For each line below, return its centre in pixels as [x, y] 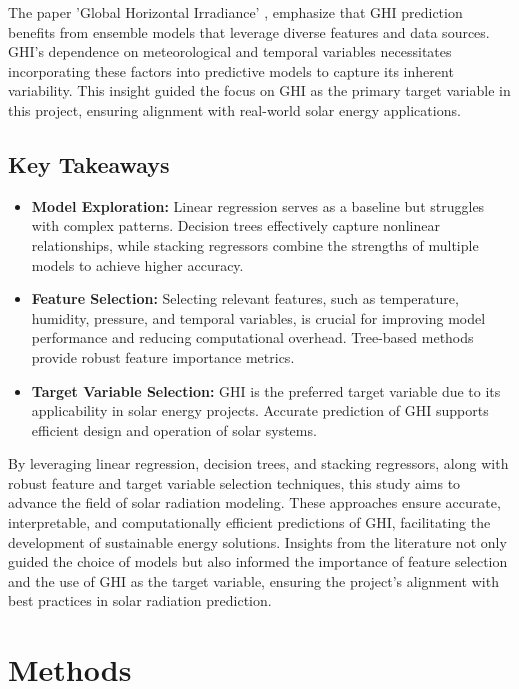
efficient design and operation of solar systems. [174, 429]
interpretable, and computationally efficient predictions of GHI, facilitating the [249, 522]
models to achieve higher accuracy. [137, 264]
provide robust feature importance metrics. [163, 356]
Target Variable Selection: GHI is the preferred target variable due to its [266, 390]
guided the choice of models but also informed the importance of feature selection [258, 561]
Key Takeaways [89, 163]
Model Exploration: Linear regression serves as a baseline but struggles [258, 205]
